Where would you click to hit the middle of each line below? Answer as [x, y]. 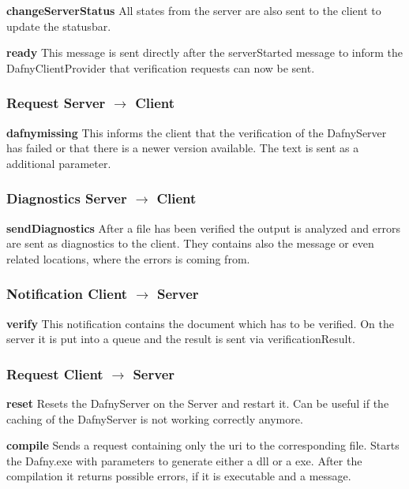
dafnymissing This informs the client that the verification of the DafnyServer [197, 132]
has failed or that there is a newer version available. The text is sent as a [183, 148]
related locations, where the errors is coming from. [128, 258]
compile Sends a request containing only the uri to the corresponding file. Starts [203, 445]
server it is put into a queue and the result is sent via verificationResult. [181, 339]
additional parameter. [59, 163]
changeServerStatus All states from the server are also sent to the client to [194, 10]
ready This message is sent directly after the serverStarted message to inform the [205, 52]
